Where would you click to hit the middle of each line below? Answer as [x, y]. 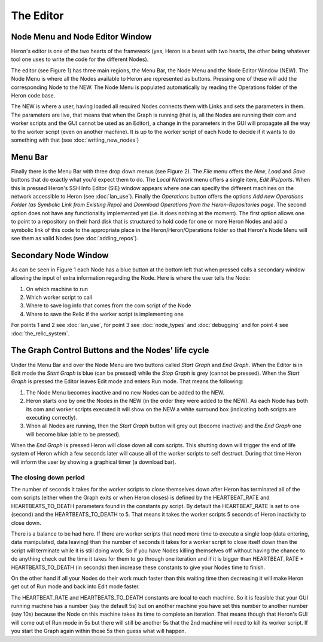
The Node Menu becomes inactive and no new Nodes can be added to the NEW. [125, 392]
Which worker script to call [59, 297]
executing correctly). [52, 417]
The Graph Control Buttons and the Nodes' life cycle [110, 351]
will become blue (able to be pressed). [73, 434]
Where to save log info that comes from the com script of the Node [109, 305]
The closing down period [48, 477]
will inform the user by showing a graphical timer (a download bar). [94, 462]
